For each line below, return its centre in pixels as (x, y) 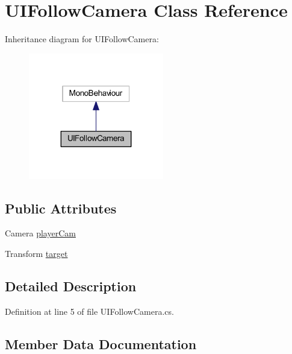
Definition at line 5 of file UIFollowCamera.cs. (89, 311)
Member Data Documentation (101, 343)
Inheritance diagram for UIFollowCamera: (82, 39)
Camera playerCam (40, 233)
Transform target (36, 254)
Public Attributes (61, 208)
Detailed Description (71, 286)
